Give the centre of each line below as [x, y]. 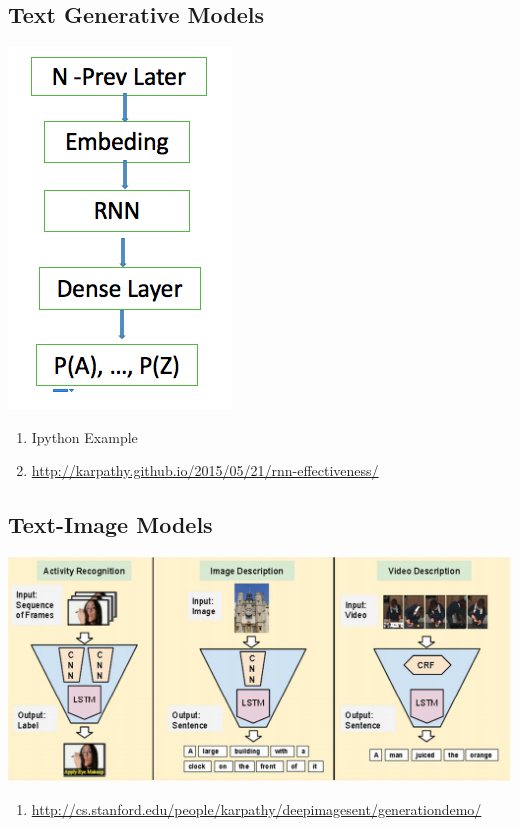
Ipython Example [84, 436]
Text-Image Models [110, 524]
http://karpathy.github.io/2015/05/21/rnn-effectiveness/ [205, 470]
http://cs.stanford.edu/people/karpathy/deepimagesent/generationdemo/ [256, 808]
